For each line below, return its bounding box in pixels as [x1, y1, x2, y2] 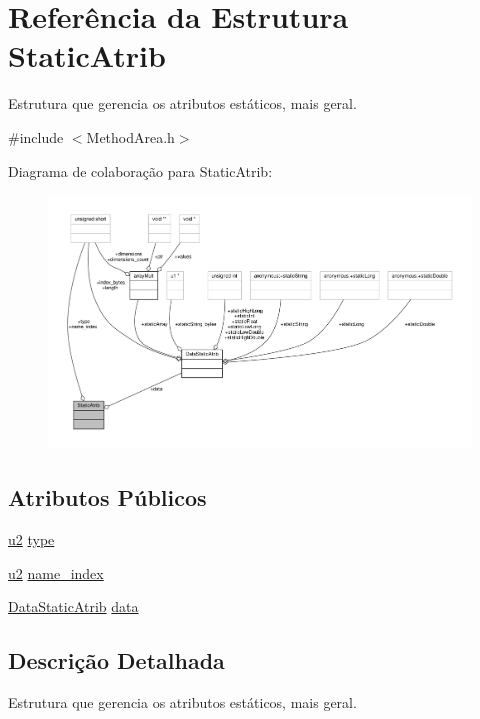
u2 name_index [8, 562, 104, 583]
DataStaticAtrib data [8, 596, 139, 617]
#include [8, 126, 64, 147]
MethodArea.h [86, 126, 175, 147]
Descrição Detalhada [8, 645, 225, 676]
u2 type [8, 528, 55, 549]
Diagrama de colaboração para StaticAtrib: [8, 160, 273, 181]
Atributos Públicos [8, 482, 207, 513]
